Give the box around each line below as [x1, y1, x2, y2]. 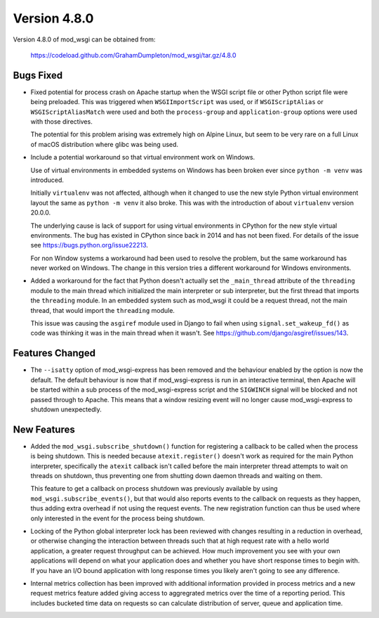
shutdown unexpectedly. [30, 405, 102, 413]
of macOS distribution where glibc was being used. [30, 140, 179, 148]
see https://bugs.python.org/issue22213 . [30, 241, 149, 250]
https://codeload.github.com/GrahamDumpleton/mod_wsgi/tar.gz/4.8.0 [30, 51, 237, 59]
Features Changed [13, 347, 96, 359]
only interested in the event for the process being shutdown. [30, 514, 205, 522]
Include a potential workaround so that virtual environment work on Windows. [30, 153, 255, 162]
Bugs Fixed [13, 69, 63, 81]
